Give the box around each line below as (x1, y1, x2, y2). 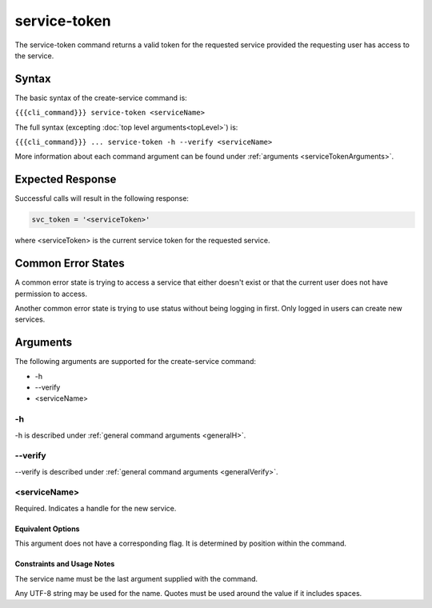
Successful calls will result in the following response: (14, 194, 190, 203)
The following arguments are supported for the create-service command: (14, 357, 256, 366)
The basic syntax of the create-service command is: (14, 93, 187, 102)
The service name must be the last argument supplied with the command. (14, 574, 258, 583)
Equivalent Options (14, 524, 80, 534)
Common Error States (14, 257, 126, 270)
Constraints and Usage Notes (14, 559, 115, 569)
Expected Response (14, 173, 117, 186)
